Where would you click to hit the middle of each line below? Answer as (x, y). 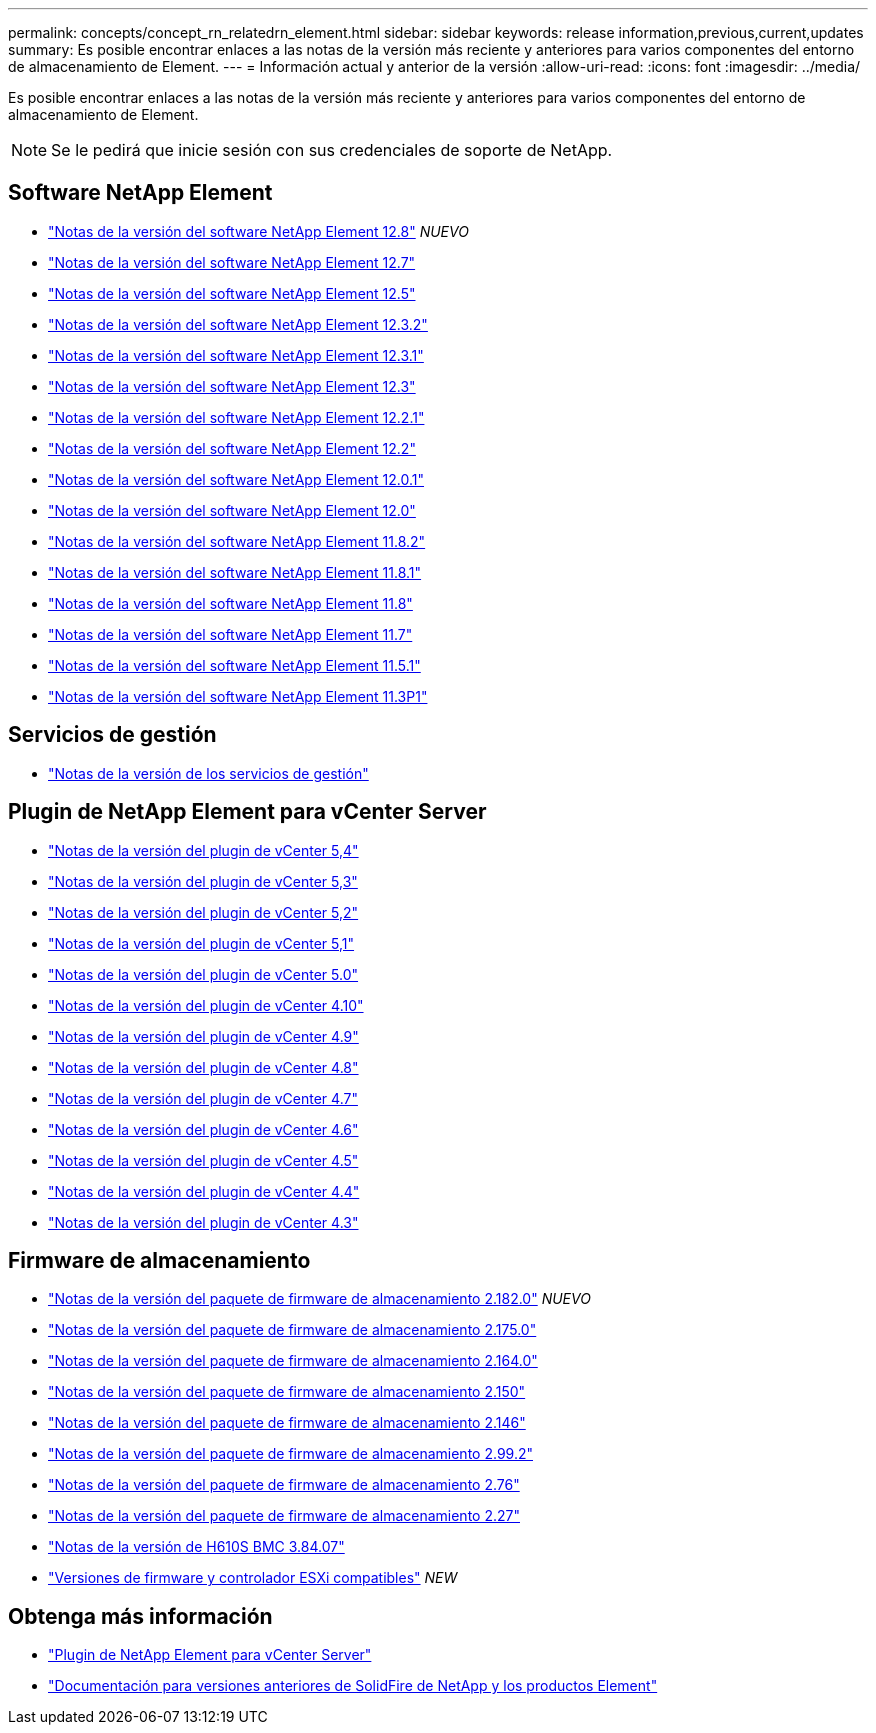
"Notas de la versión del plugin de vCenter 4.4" (204, 1191)
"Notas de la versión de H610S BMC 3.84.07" (196, 1547)
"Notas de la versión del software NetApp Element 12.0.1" (236, 479)
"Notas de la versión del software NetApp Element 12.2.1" (236, 417)
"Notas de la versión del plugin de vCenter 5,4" (203, 850)
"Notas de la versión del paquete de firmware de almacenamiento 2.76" (284, 1485)
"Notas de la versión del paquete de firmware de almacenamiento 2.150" (287, 1392)
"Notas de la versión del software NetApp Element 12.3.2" (238, 324)
